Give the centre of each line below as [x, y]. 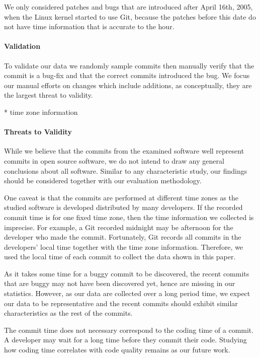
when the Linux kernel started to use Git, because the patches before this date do [130, 16]
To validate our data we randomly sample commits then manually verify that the [129, 65]
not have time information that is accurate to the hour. [89, 26]
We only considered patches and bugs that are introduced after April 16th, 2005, [128, 7]
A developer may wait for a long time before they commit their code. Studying [125, 340]
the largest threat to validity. [49, 95]
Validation [22, 46]
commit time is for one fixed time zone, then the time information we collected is [129, 217]
